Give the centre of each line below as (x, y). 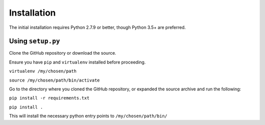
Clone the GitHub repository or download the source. (63, 53)
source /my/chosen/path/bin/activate (54, 80)
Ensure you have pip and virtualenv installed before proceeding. (77, 62)
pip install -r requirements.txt (49, 98)
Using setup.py (35, 41)
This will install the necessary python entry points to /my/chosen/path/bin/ (88, 116)
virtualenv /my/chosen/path (43, 71)
